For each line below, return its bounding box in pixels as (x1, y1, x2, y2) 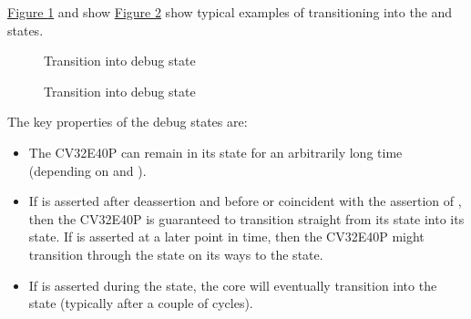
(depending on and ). (28, 160, 147, 180)
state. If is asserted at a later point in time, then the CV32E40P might (28, 227, 425, 246)
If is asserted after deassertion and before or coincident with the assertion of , (28, 191, 462, 211)
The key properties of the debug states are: (7, 112, 248, 131)
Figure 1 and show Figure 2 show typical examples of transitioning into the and (7, 3, 453, 21)
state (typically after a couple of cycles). (28, 293, 253, 313)
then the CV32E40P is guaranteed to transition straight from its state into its (28, 209, 465, 228)
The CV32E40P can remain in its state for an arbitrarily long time (28, 142, 403, 161)
